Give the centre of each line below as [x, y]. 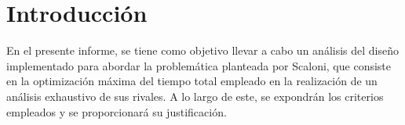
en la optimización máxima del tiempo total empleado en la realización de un [192, 81]
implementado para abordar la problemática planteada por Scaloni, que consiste [199, 65]
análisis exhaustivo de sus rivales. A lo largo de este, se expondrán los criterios [195, 96]
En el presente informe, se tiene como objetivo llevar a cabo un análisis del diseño [202, 50]
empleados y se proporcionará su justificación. [117, 111]
